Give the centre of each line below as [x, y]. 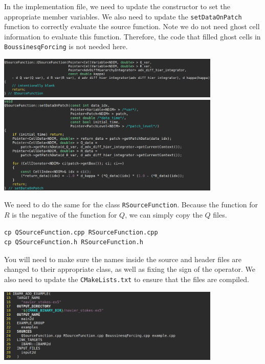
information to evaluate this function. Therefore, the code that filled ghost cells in [132, 36]
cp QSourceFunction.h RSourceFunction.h [74, 242]
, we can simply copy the [164, 214]
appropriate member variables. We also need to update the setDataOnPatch [123, 16]
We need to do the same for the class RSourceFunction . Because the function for [131, 205]
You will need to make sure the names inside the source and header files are [123, 259]
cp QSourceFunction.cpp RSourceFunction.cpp [81, 232]
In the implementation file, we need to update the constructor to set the [117, 6]
